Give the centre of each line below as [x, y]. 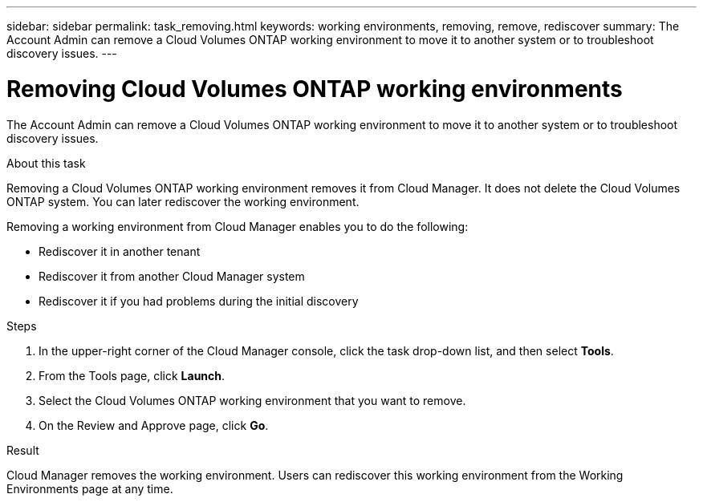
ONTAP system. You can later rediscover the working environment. [183, 201]
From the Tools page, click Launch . [132, 375]
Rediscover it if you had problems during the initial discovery [199, 301]
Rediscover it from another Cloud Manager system [172, 276]
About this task [46, 163]
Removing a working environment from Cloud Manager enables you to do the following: [238, 226]
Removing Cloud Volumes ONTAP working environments [315, 89]
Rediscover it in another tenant [120, 251]
